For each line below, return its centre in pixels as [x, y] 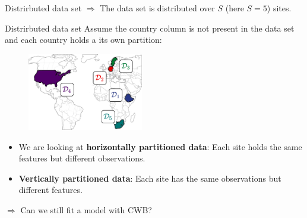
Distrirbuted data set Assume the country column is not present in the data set [150, 28]
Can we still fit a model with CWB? [86, 209]
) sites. [279, 8]
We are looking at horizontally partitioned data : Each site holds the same [160, 146]
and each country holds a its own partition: [83, 40]
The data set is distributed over [157, 8]
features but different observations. [82, 158]
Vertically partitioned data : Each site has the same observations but [150, 178]
